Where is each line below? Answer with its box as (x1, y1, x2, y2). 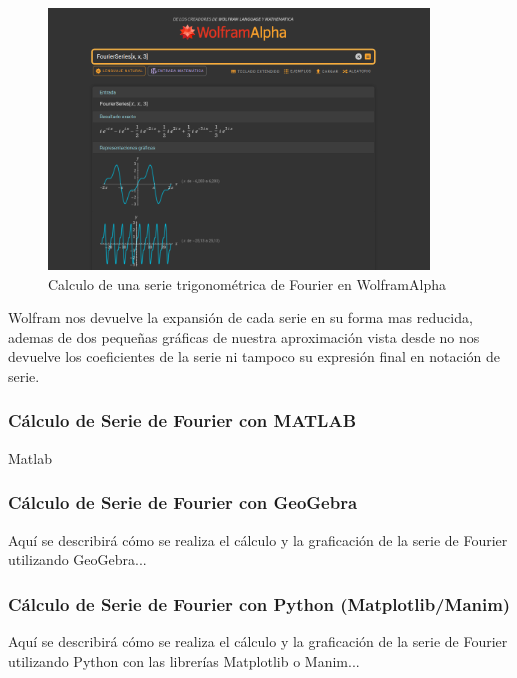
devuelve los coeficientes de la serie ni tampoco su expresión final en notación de (8, 346, 500, 367)
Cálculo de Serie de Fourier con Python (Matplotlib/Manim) (8, 591, 511, 616)
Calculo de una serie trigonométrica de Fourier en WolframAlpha (48, 273, 446, 294)
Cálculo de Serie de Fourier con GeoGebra (8, 490, 358, 515)
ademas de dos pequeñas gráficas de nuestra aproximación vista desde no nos (8, 326, 480, 347)
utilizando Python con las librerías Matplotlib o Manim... (8, 650, 360, 671)
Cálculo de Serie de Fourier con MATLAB (8, 408, 357, 433)
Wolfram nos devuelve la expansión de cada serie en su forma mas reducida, (8, 307, 473, 328)
